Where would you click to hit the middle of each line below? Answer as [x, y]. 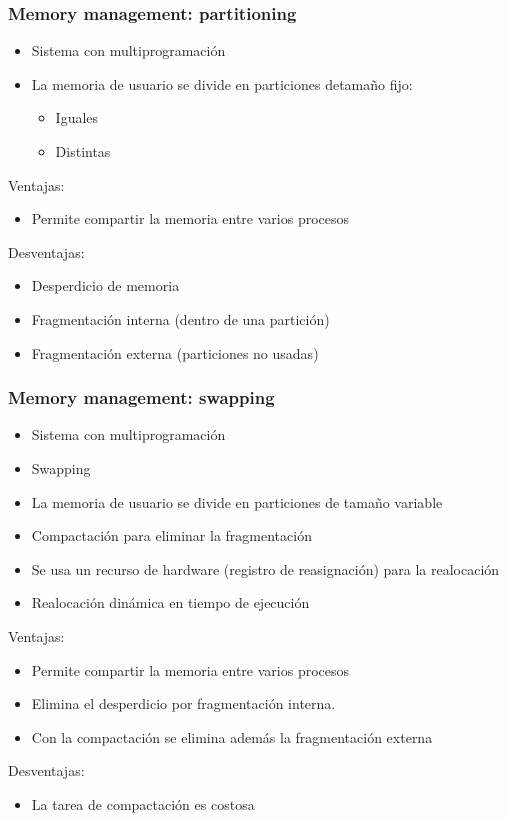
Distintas [83, 151]
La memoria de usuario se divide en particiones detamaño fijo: [222, 83]
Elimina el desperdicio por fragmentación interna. [183, 703]
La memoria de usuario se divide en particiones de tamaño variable [237, 501]
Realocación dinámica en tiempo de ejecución [170, 602]
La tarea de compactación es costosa [143, 803]
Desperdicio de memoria [105, 285]
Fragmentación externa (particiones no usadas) [175, 352]
